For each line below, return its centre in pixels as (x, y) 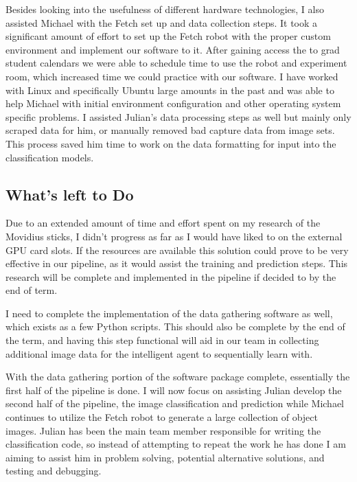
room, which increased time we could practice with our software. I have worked (172, 76)
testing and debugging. (54, 471)
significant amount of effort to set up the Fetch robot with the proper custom (168, 36)
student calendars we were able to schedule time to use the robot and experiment (176, 63)
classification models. (50, 157)
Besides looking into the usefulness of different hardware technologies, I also (165, 9)
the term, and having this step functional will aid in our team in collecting (162, 340)
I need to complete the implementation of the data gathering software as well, (169, 313)
